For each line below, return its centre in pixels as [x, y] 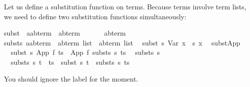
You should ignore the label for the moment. [71, 78]
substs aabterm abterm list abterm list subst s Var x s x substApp [122, 42]
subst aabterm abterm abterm [65, 33]
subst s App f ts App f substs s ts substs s [85, 52]
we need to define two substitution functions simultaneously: [95, 16]
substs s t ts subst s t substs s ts [70, 62]
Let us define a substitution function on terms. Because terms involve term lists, [125, 6]
